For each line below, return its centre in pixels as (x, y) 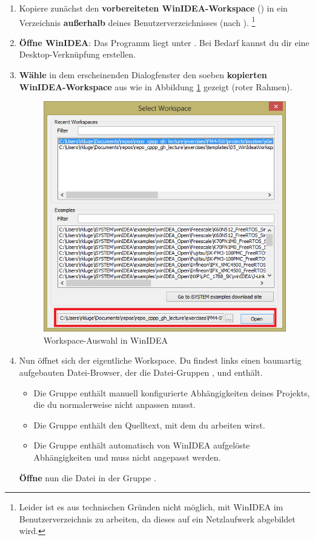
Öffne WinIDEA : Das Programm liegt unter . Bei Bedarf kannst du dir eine (164, 42)
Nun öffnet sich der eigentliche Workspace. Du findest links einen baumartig (160, 360)
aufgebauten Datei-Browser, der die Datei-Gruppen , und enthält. (141, 372)
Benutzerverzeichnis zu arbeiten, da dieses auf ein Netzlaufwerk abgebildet (157, 518)
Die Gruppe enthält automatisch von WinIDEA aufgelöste (142, 445)
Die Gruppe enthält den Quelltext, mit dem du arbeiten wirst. (149, 425)
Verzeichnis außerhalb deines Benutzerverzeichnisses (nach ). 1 (137, 21)
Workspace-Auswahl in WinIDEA (105, 340)
